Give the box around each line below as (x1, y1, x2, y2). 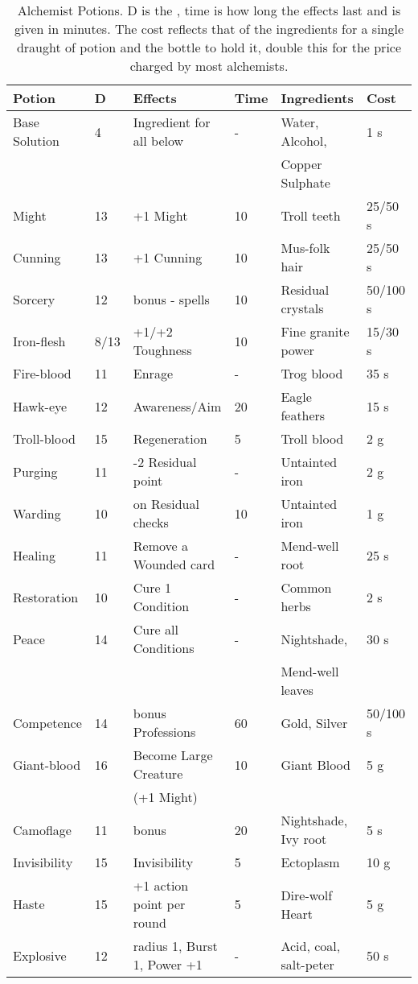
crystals (281, 299, 324, 317)
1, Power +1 (133, 955, 203, 974)
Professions (133, 722, 196, 741)
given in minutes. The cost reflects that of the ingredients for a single (14, 19, 404, 38)
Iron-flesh (13, 331, 66, 350)
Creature (133, 764, 183, 783)
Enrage (133, 364, 173, 382)
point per (133, 895, 186, 913)
